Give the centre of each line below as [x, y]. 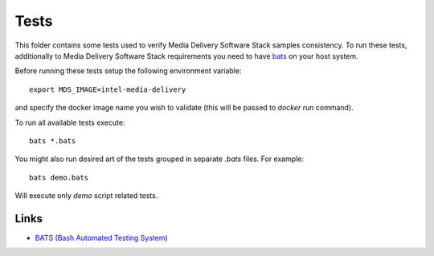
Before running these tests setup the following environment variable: [128, 71]
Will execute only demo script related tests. [86, 196]
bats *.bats [53, 140]
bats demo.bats [59, 178]
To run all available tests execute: [70, 122]
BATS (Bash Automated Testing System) [101, 237]
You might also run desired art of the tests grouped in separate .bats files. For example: [160, 159]
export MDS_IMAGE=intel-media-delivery [108, 89]
